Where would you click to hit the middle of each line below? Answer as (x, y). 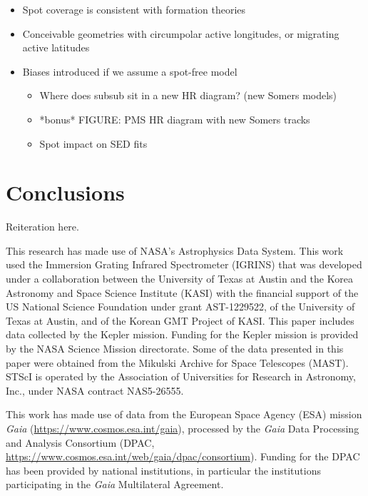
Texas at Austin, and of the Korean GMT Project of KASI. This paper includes (180, 320)
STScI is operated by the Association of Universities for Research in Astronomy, (181, 376)
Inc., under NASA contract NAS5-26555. (95, 390)
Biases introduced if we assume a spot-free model (130, 71)
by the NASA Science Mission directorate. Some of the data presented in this (175, 349)
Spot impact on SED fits (93, 143)
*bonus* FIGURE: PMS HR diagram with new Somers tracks (175, 119)
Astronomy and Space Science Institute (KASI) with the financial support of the (182, 292)
